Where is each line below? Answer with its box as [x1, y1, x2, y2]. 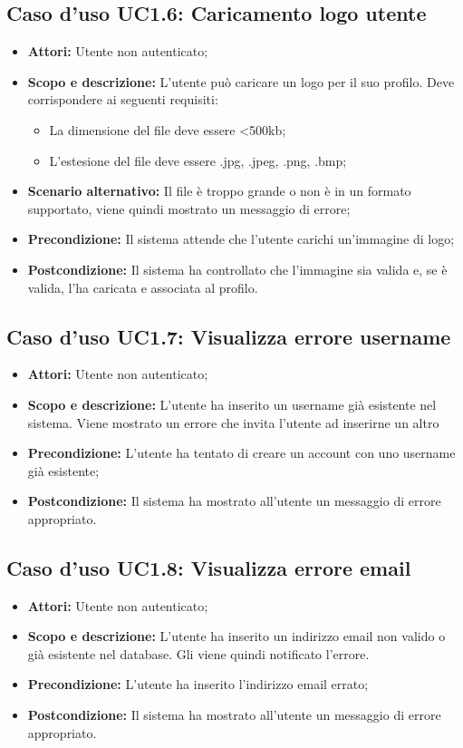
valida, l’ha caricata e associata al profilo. [27, 277, 258, 296]
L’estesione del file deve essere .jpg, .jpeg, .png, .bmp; [49, 151, 347, 170]
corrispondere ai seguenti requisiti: [27, 90, 218, 109]
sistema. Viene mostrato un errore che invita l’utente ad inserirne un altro [27, 413, 439, 432]
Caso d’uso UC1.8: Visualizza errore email [6, 553, 411, 581]
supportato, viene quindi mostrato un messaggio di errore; [27, 199, 351, 218]
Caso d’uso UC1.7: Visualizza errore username [6, 322, 451, 350]
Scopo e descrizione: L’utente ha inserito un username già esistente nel [27, 394, 437, 413]
